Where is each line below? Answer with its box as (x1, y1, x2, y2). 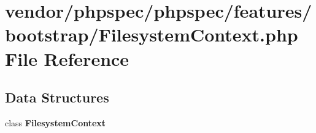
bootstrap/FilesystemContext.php (5, 22, 298, 47)
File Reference (5, 46, 129, 71)
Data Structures (5, 88, 109, 107)
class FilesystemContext (5, 116, 106, 129)
